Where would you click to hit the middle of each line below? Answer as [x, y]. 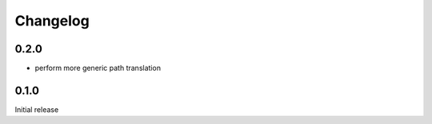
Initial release [37, 109]
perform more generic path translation [98, 68]
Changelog [52, 21]
